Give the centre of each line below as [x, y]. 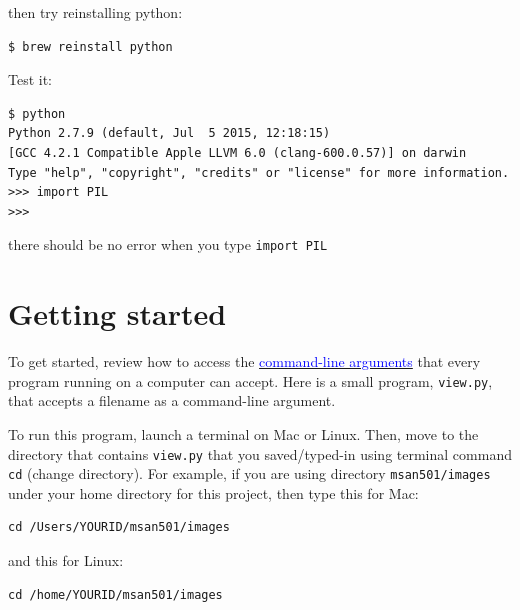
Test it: [30, 79]
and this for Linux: [66, 560]
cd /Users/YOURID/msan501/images [119, 527]
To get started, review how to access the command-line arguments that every [244, 361]
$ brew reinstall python [90, 46]
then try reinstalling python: [95, 12]
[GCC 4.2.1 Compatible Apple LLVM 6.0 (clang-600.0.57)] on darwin [237, 152]
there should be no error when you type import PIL [168, 244]
